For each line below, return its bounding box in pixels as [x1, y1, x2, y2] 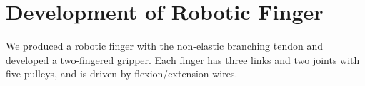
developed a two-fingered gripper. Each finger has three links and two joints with [6, 52, 360, 67]
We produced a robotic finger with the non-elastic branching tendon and [6, 38, 324, 53]
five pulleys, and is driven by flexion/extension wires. [6, 66, 238, 81]
